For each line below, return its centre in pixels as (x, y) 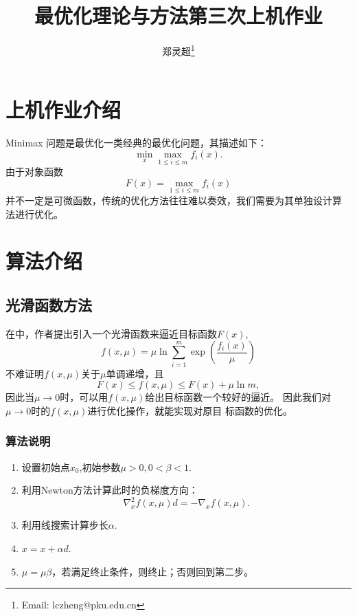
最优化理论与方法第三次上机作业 (178, 15)
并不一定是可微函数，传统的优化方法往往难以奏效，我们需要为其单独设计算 (174, 200)
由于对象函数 (34, 172)
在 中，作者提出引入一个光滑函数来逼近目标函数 (111, 333)
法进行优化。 (34, 213)
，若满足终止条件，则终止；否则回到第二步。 (153, 571)
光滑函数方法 (49, 304)
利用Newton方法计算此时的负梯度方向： (110, 490)
